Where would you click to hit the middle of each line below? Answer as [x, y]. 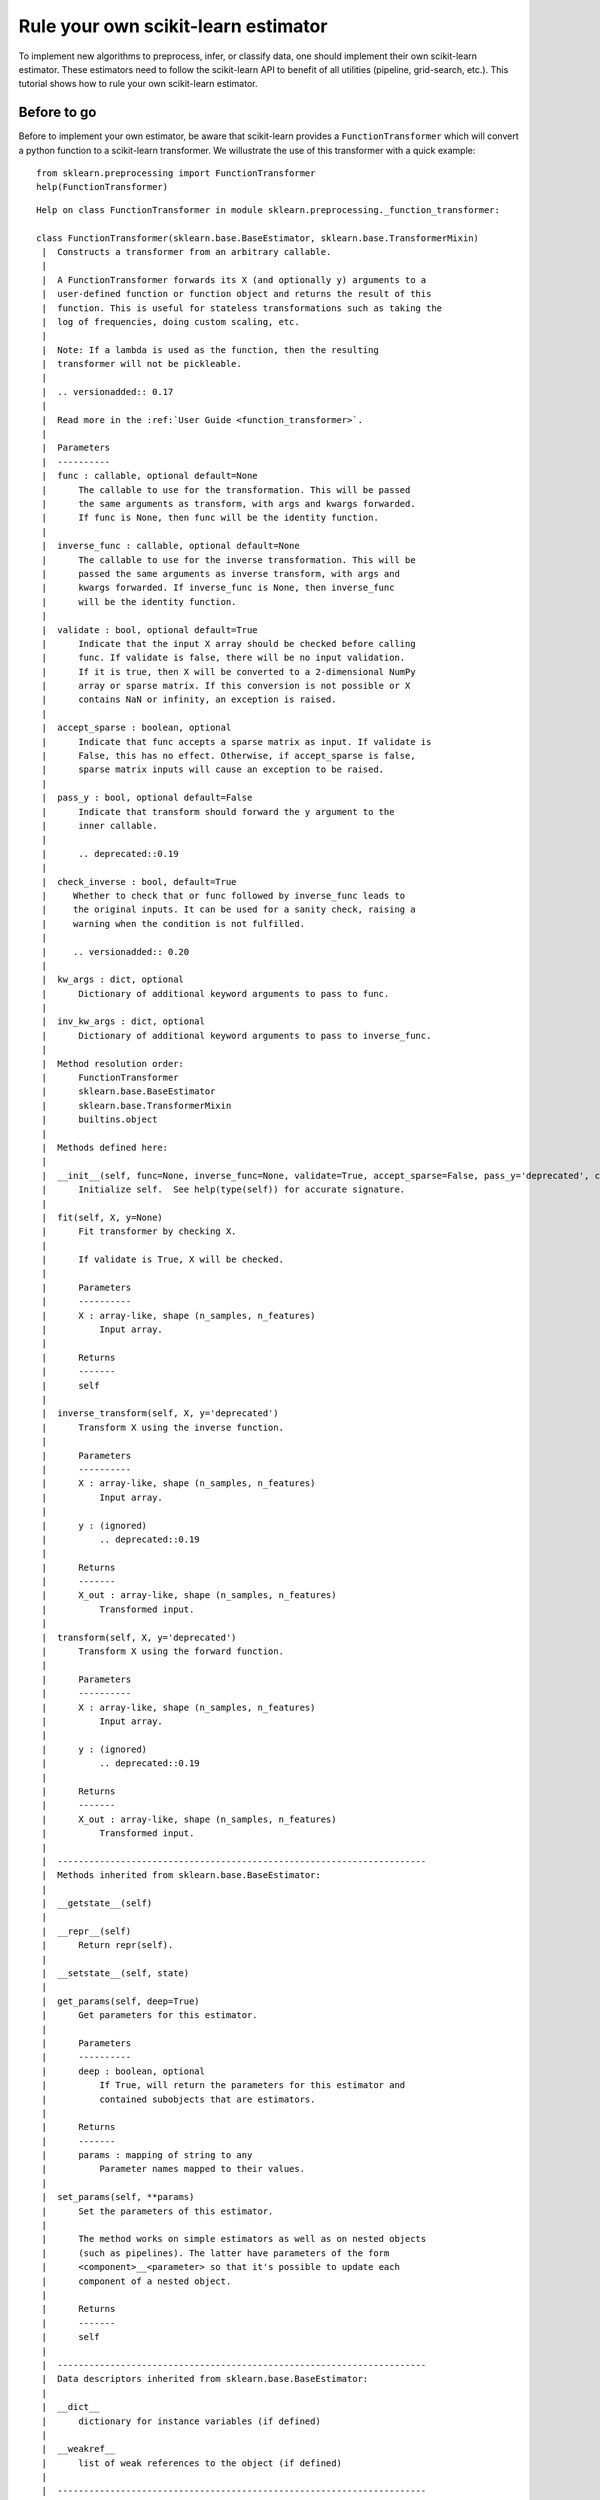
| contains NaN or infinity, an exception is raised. [189, 699]
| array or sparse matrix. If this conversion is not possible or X [226, 686]
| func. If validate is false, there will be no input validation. [223, 658]
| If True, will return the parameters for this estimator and [223, 2085]
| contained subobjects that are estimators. [178, 2099]
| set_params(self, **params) [118, 2197]
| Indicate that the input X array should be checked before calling [228, 643]
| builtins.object [99, 1119]
